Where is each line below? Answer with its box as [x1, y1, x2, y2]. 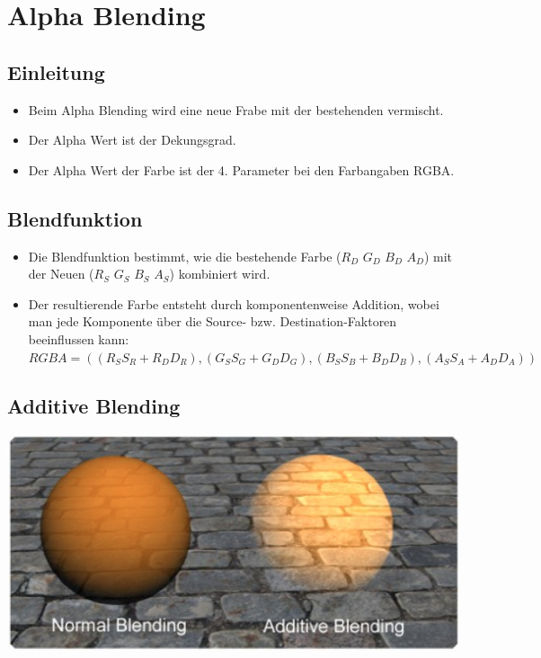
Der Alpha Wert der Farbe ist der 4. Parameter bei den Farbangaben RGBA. [28, 160, 455, 179]
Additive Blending [7, 391, 181, 419]
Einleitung [7, 58, 105, 85]
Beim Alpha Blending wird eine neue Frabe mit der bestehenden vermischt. [28, 100, 444, 119]
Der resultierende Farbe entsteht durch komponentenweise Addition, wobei [28, 294, 439, 313]
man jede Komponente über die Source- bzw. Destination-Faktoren [28, 312, 397, 331]
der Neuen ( [28, 264, 94, 283]
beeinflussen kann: [28, 329, 129, 348]
